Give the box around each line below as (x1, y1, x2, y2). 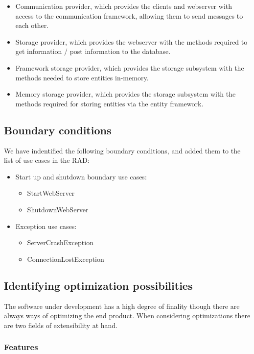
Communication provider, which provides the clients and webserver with (15, 1, 232, 11)
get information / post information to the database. (15, 46, 171, 56)
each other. (15, 20, 49, 30)
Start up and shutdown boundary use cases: (15, 171, 147, 181)
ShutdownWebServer (27, 204, 89, 214)
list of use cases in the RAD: (4, 155, 90, 165)
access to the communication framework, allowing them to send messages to (15, 10, 243, 21)
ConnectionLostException (27, 253, 104, 264)
